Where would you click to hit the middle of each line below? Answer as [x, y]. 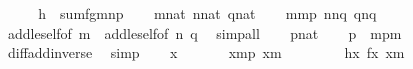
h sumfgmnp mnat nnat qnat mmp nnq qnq [207, 13]
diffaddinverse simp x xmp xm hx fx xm [206, 52]
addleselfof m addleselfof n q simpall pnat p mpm [204, 32]
